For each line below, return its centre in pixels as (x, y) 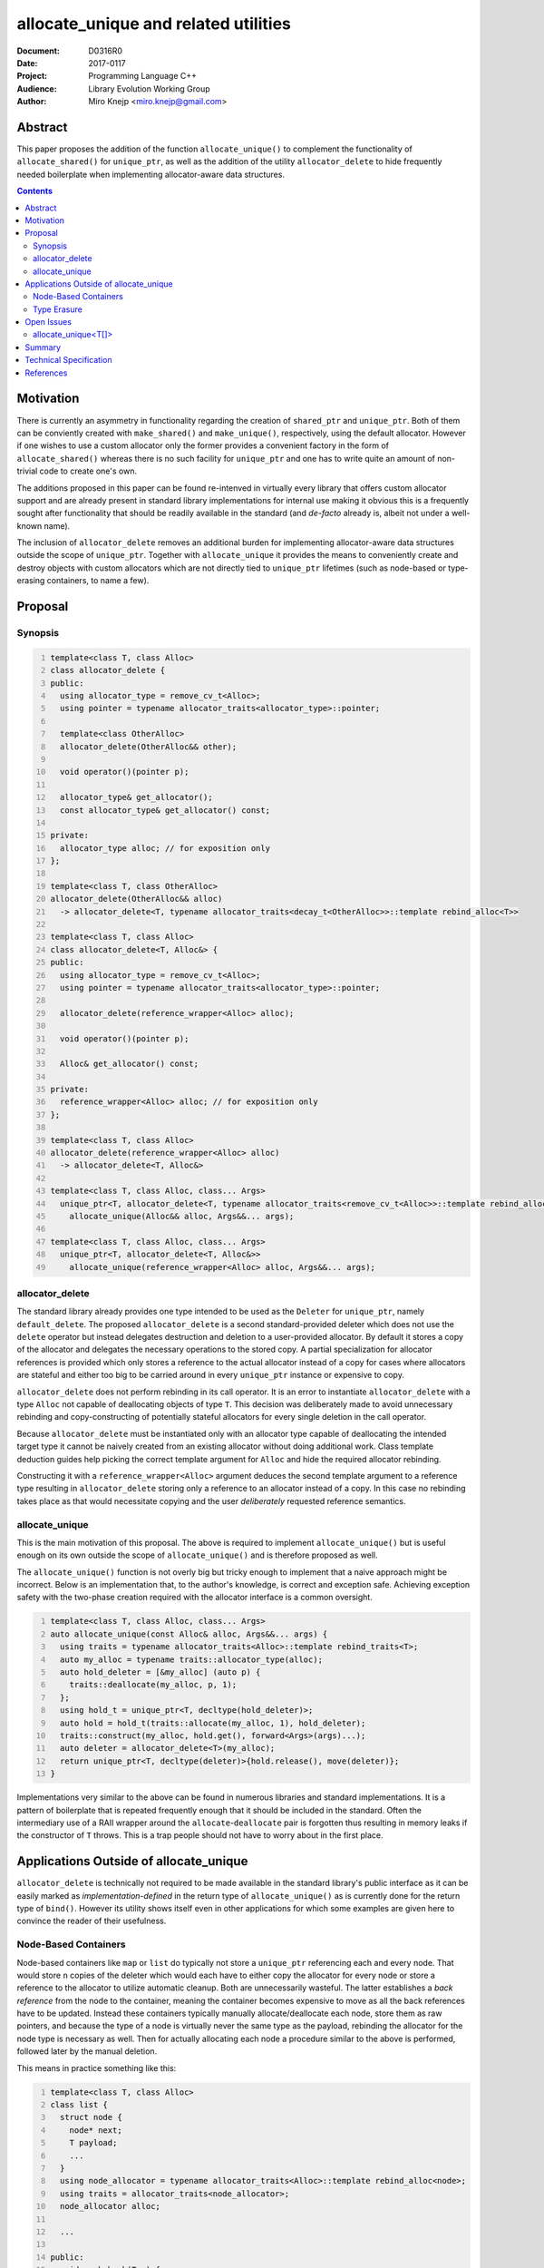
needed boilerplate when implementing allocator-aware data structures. (151, 174)
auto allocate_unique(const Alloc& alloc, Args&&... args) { (189, 1634)
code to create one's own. (88, 471)
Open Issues (49, 322)
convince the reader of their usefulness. (92, 1921)
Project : (32, 76)
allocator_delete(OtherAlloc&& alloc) (136, 899)
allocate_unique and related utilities (154, 24)
